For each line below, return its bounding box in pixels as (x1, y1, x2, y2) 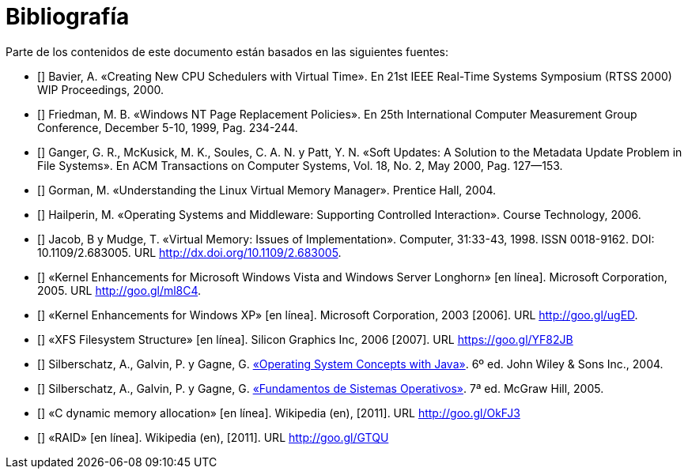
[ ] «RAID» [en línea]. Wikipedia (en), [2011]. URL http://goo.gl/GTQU (37, 430, 389, 444)
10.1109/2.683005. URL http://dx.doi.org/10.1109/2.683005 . (37, 245, 342, 259)
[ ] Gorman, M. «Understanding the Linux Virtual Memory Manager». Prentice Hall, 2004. (37, 183, 497, 197)
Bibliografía (6, 3, 130, 30)
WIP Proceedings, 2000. (37, 82, 164, 96)
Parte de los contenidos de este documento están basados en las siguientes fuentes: (6, 44, 448, 58)
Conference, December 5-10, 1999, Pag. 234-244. (37, 120, 298, 134)
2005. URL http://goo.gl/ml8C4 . (37, 283, 202, 297)
